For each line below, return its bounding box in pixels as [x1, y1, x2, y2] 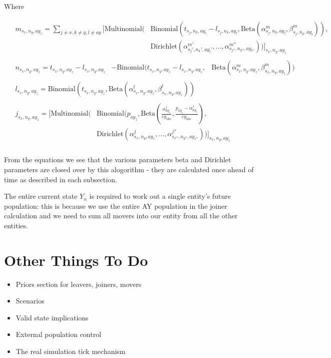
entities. [4, 220, 28, 230]
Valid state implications [16, 312, 89, 322]
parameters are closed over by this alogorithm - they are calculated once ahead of [4, 164, 254, 174]
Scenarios [16, 295, 45, 306]
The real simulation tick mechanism [16, 346, 126, 356]
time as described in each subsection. [4, 174, 117, 184]
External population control [16, 329, 102, 339]
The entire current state [4, 191, 78, 201]
